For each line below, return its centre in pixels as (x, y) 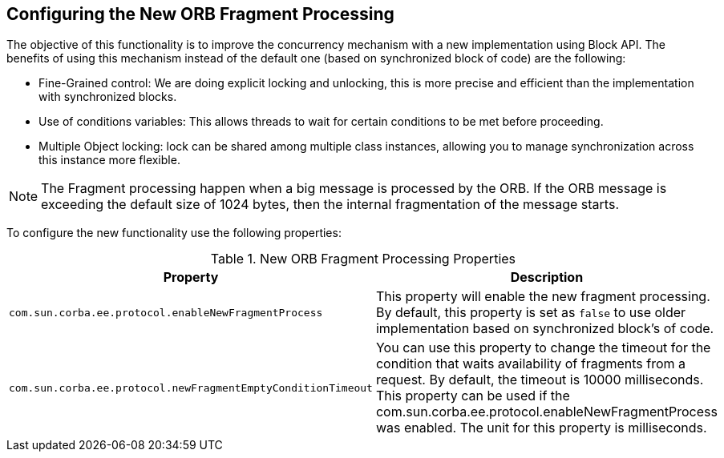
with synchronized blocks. (108, 97)
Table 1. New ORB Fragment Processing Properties (363, 259)
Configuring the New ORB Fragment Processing (200, 14)
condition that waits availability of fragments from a (531, 364)
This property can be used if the (473, 396)
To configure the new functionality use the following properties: (174, 233)
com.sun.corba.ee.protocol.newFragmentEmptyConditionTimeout (191, 388)
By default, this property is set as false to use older (531, 313)
